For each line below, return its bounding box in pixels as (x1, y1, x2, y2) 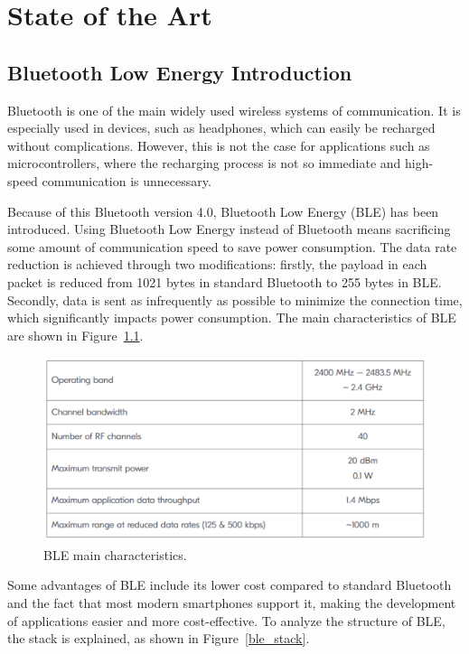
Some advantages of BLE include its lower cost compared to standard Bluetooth (7, 575, 452, 594)
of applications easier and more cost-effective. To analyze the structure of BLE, (7, 611, 446, 630)
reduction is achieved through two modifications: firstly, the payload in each (7, 255, 427, 274)
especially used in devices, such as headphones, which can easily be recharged (7, 118, 436, 137)
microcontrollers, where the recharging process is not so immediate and (7, 154, 401, 173)
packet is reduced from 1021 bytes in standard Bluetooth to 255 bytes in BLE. (7, 272, 442, 291)
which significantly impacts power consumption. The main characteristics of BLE (7, 308, 456, 327)
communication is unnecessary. (42, 171, 211, 190)
